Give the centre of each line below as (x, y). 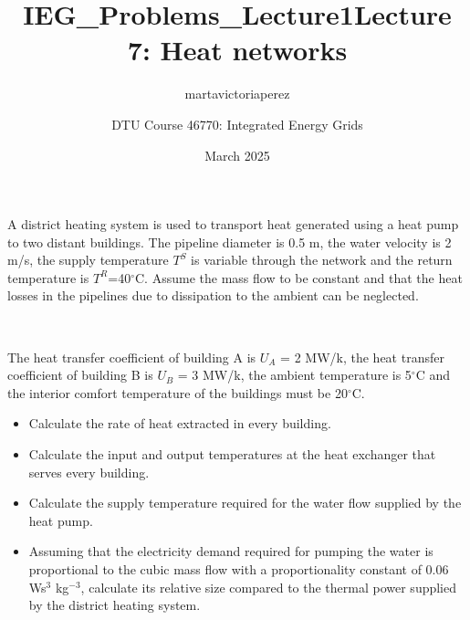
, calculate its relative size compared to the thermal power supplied (269, 587)
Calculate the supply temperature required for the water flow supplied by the (245, 503)
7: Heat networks (237, 50)
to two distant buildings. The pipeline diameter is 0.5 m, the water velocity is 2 (230, 242)
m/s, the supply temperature (88, 260)
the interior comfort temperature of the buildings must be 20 (178, 392)
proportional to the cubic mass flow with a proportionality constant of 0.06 (239, 569)
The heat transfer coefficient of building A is (132, 357)
